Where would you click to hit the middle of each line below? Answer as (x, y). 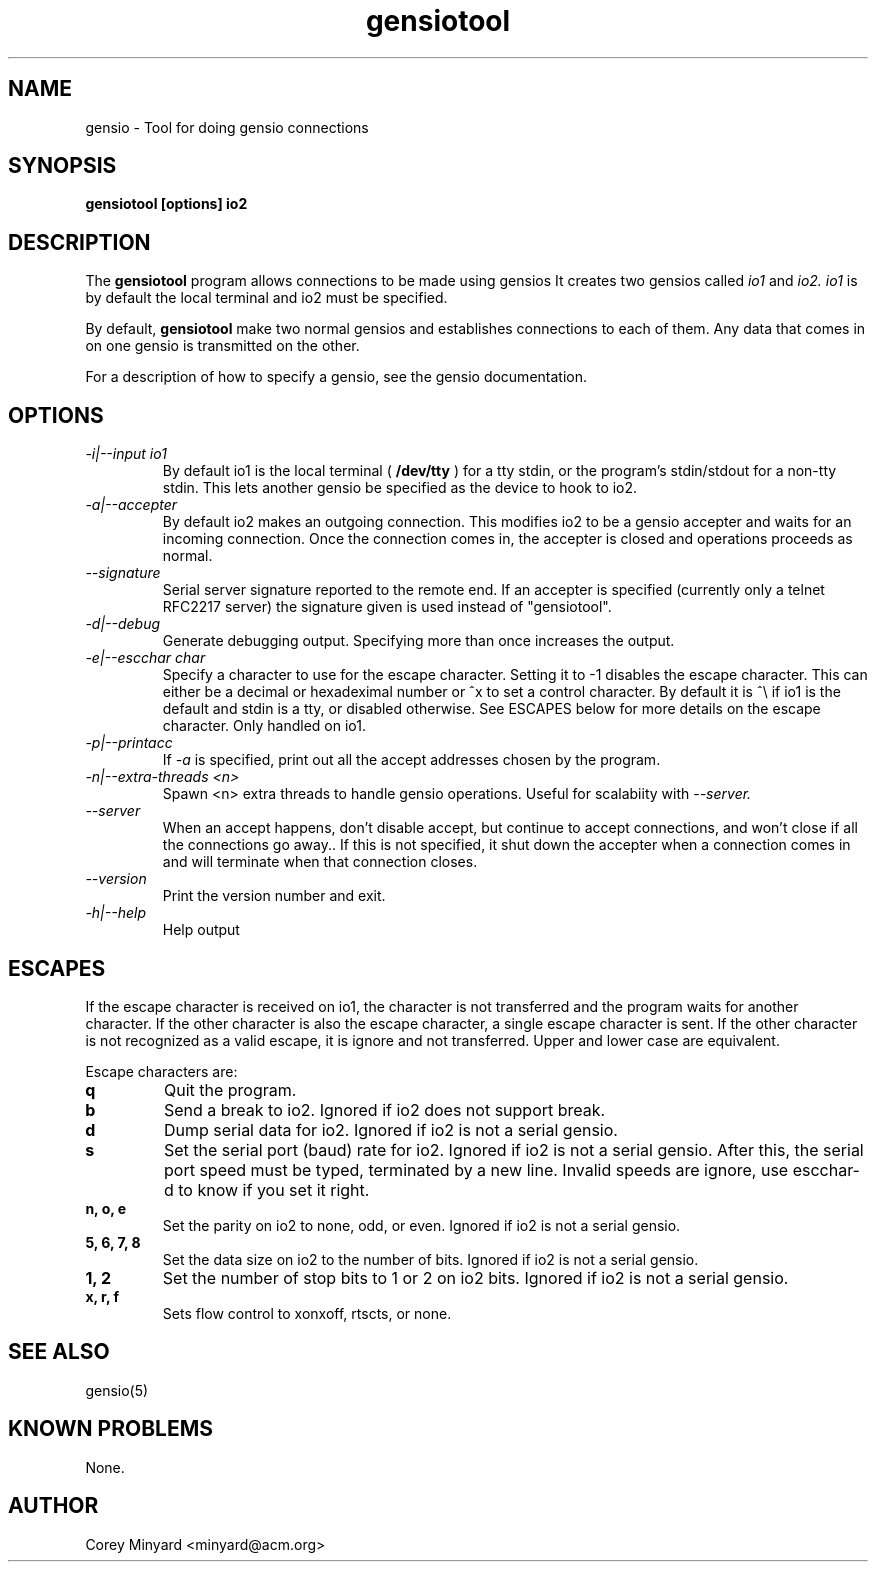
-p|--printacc (129, 743)
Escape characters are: (161, 1071)
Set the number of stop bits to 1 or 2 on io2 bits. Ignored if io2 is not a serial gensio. (475, 1277)
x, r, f (102, 1296)
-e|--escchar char (145, 658)
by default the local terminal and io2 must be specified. (266, 298)
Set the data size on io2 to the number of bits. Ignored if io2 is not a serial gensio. (430, 1259)
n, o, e (106, 1208)
